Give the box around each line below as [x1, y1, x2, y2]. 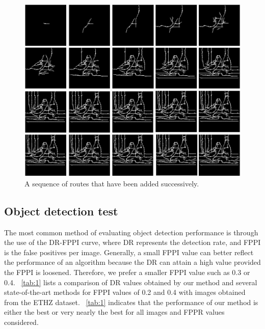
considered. [4, 316, 39, 327]
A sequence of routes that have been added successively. [24, 178, 199, 188]
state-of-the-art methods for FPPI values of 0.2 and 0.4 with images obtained [4, 287, 246, 297]
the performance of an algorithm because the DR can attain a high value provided [4, 257, 261, 267]
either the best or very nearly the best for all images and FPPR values [4, 307, 225, 317]
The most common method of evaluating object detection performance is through [4, 227, 258, 237]
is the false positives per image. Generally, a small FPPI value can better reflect [4, 246, 254, 257]
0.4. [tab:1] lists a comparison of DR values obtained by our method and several [4, 277, 257, 287]
